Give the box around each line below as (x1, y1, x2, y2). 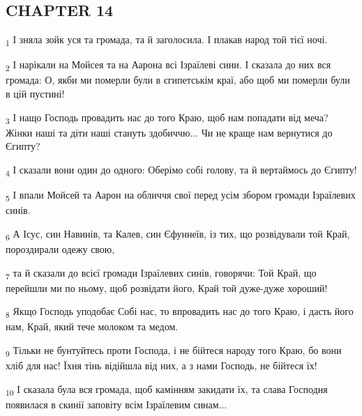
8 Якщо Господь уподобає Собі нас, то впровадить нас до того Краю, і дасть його (6, 304, 354, 321)
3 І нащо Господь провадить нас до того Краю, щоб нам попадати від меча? (6, 109, 329, 126)
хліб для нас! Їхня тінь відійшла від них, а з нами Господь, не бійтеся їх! (6, 358, 317, 373)
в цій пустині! (6, 86, 65, 101)
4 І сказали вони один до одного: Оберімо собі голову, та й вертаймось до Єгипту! (6, 162, 357, 178)
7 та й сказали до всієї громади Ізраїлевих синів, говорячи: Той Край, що (6, 265, 317, 282)
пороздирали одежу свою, (6, 241, 115, 256)
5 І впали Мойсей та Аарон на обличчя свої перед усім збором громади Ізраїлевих (6, 187, 356, 203)
